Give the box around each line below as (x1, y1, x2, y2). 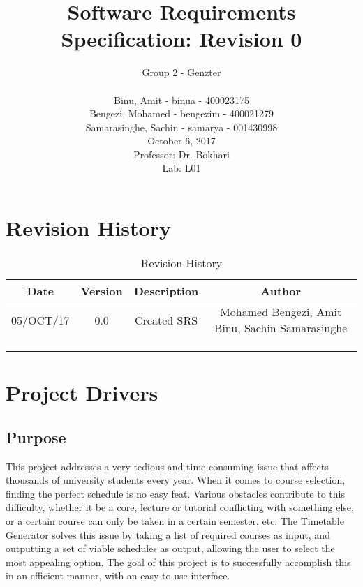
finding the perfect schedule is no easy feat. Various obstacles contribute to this (6, 486, 345, 500)
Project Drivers (6, 378, 158, 407)
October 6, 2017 (147, 133, 216, 148)
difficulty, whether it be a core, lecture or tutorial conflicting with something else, (6, 500, 354, 514)
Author (260, 283, 302, 299)
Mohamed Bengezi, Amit (220, 304, 342, 320)
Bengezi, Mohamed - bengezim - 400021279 (89, 106, 274, 121)
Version (80, 283, 123, 299)
